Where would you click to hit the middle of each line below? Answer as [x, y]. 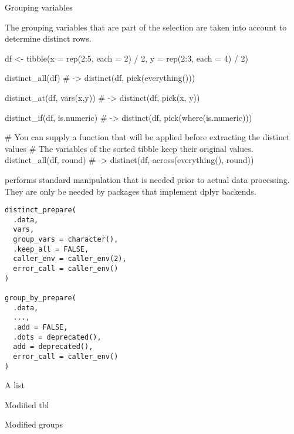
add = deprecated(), [53, 347]
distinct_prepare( [40, 210]
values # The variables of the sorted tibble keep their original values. [129, 148]
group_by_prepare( [40, 298]
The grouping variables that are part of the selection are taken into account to [146, 27]
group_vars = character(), [66, 240]
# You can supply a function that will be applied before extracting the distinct [147, 137]
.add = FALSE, [40, 327]
